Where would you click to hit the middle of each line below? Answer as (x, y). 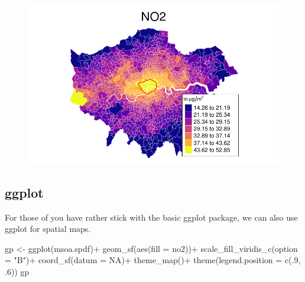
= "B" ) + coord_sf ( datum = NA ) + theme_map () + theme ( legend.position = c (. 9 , (153, 260)
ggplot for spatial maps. (48, 229)
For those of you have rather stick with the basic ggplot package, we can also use (151, 217)
